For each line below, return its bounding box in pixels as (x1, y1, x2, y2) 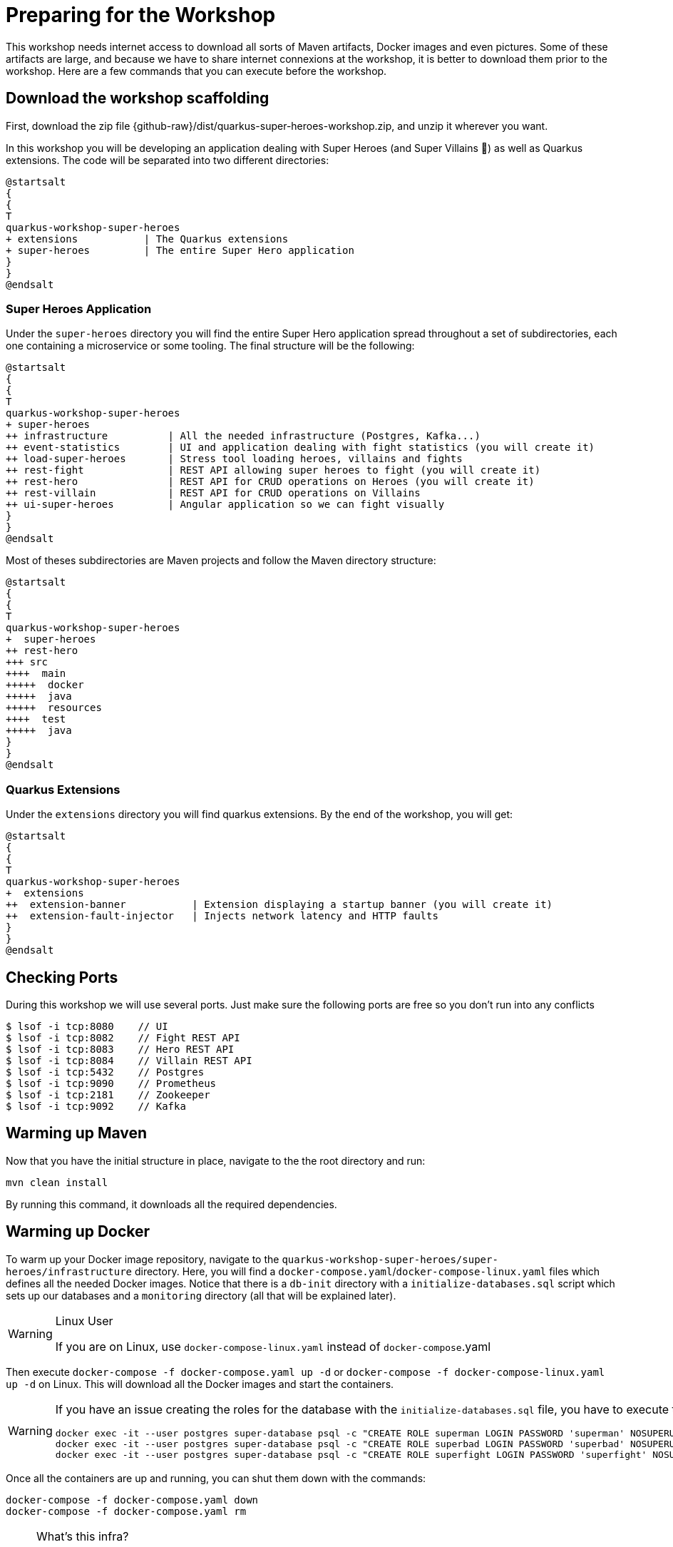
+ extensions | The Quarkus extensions (6, 233, 289, 245)
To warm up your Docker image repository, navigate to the (6, 1252, 279, 1265)
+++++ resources (6, 702, 102, 714)
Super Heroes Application (6, 301, 152, 316)
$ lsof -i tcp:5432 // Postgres (6, 1066, 205, 1078)
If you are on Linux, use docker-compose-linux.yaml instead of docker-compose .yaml (55, 1339, 491, 1354)
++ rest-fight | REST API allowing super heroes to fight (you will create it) (6, 464, 541, 476)
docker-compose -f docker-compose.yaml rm (6, 1505, 247, 1517)
